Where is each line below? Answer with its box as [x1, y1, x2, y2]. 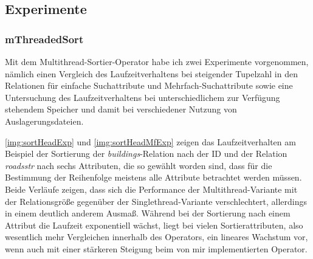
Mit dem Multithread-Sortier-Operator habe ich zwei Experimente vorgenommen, [5, 55, 309, 67]
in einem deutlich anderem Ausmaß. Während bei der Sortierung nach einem [5, 207, 291, 219]
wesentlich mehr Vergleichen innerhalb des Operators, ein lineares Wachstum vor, [5, 230, 308, 243]
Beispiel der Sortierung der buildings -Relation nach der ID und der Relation [5, 147, 287, 160]
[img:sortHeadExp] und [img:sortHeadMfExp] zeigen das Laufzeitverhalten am [5, 135, 296, 148]
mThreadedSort [5, 31, 84, 46]
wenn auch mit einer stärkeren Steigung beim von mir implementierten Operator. [5, 242, 308, 255]
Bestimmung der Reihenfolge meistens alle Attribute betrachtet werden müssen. [5, 171, 302, 184]
